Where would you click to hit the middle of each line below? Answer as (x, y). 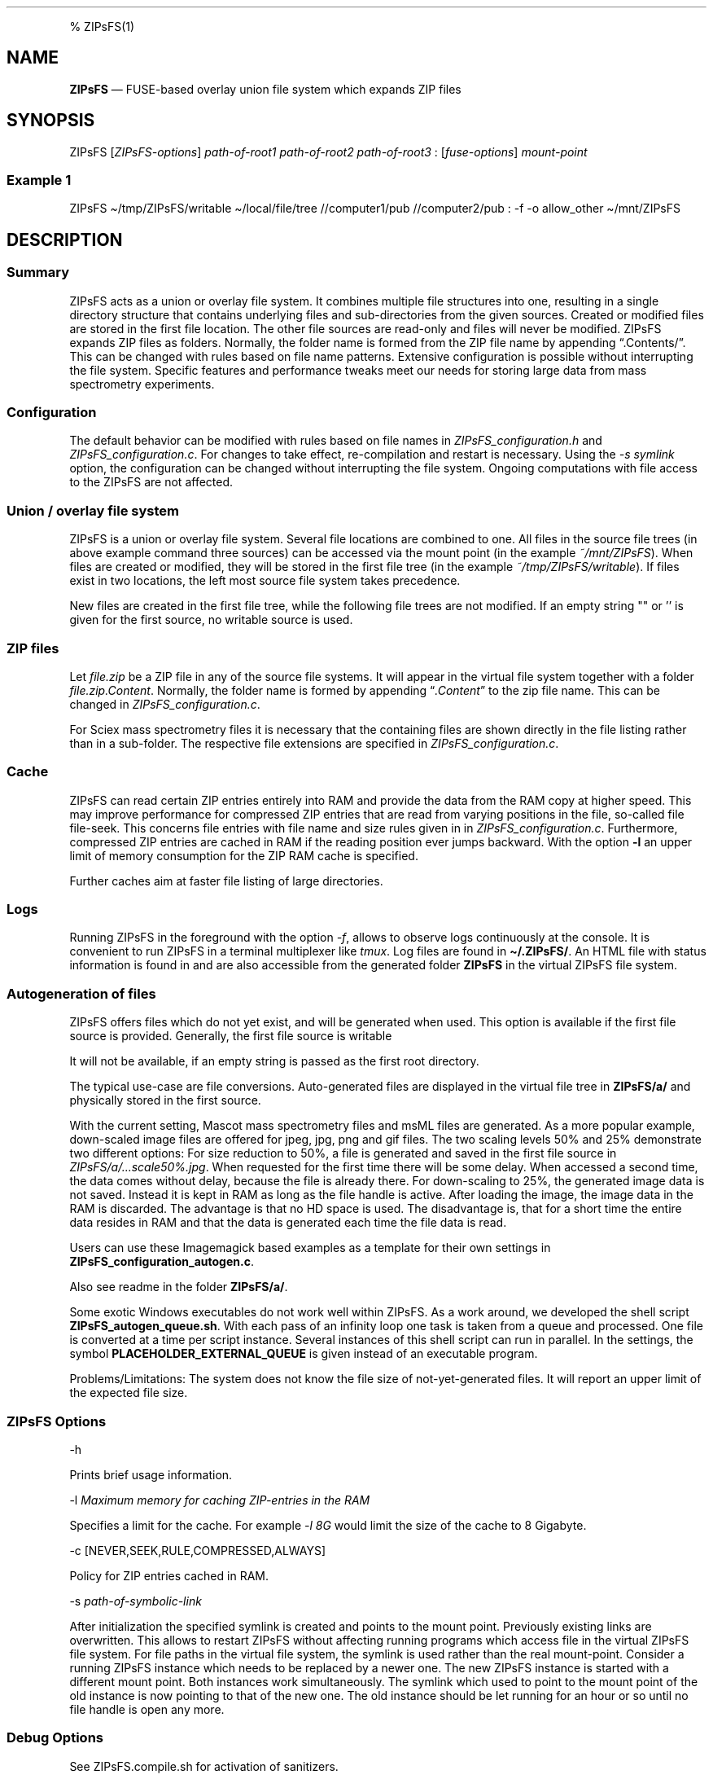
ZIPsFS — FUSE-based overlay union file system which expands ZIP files (265, 89)
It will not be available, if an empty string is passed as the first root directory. (274, 1061)
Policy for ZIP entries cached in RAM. (169, 1575)
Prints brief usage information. (151, 1474)
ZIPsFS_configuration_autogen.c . (162, 1262)
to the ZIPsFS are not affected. (151, 482)
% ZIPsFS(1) (102, 26)
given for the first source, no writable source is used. (211, 620)
